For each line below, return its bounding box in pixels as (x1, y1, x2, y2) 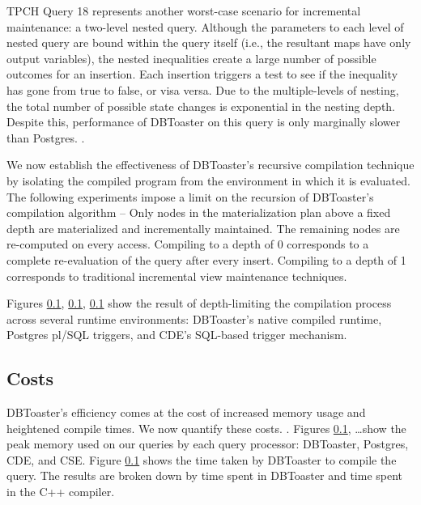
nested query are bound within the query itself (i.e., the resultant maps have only (6, 34, 411, 51)
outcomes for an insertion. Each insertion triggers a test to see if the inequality (6, 66, 398, 83)
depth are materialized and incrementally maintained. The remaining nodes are (6, 219, 400, 236)
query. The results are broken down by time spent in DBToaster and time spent (6, 467, 403, 484)
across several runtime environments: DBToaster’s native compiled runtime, (6, 310, 382, 327)
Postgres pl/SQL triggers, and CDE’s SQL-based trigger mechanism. (6, 326, 347, 343)
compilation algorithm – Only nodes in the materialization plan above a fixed (6, 204, 391, 221)
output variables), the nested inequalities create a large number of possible (6, 49, 376, 66)
